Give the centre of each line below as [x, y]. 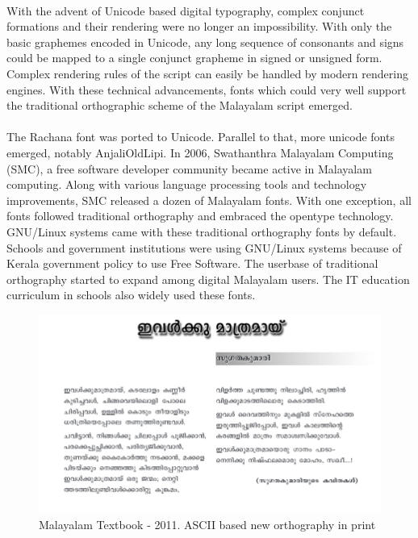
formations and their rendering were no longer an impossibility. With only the [199, 26]
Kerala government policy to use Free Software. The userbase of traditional [192, 263]
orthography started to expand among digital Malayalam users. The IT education [208, 279]
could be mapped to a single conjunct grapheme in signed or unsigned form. [194, 58]
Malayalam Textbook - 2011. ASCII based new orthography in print [207, 525]
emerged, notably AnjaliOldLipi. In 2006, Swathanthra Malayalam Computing [200, 152]
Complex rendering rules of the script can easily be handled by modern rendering [207, 73]
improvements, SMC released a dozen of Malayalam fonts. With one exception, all [209, 200]
